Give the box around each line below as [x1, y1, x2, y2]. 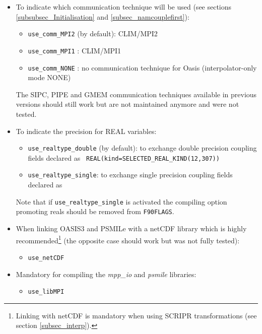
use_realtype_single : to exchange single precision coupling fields [28, 169, 233, 180]
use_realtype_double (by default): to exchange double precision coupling [28, 143, 257, 153]
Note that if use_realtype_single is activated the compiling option [16, 196, 227, 207]
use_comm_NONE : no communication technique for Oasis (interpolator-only [28, 62, 257, 73]
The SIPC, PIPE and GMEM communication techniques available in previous [16, 89, 257, 99]
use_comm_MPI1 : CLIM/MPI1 [28, 45, 121, 55]
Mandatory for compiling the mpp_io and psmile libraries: [16, 269, 196, 279]
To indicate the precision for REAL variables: [16, 125, 157, 136]
